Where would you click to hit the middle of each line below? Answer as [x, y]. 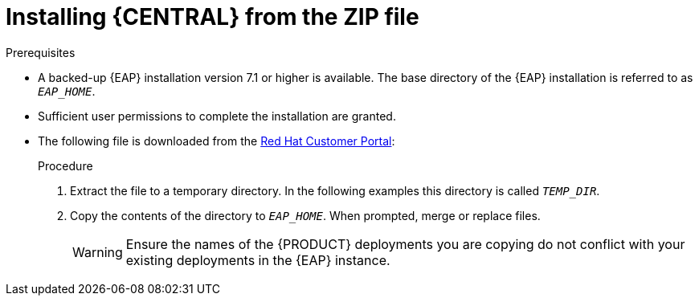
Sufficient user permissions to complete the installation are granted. [217, 116]
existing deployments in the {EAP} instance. [258, 260]
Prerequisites [41, 52]
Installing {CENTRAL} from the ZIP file [213, 17]
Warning [98, 252]
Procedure [65, 165]
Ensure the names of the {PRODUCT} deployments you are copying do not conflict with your [405, 244]
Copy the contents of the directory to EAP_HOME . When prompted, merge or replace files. [305, 215]
